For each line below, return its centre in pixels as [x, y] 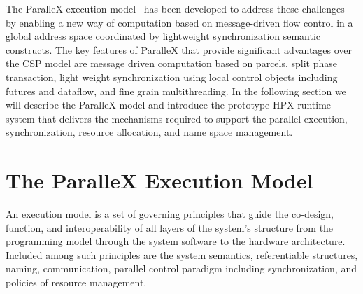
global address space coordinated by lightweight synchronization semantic [163, 36]
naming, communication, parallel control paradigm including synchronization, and [181, 268]
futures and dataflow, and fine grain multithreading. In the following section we [176, 91]
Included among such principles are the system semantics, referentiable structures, [182, 254]
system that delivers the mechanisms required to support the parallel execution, [177, 118]
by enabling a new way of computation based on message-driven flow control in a [179, 22]
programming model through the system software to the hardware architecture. [176, 241]
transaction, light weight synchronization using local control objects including [172, 77]
